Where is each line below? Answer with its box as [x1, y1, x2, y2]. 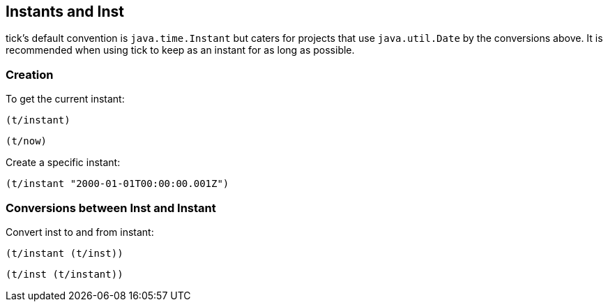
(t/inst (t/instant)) [6, 268, 123, 280]
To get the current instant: [6, 93, 125, 105]
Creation [6, 67, 54, 82]
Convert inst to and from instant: [6, 225, 154, 238]
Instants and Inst [6, 3, 124, 20]
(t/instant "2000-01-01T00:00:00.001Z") [6, 178, 229, 190]
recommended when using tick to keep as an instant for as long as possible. [6, 44, 355, 57]
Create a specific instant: [6, 156, 121, 169]
